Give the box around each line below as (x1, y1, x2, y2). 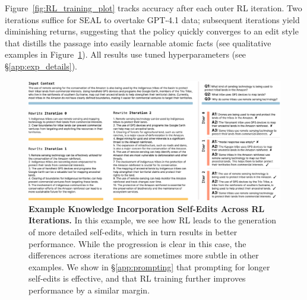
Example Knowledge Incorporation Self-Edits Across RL (29, 202, 265, 214)
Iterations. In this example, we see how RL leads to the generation (29, 214, 277, 226)
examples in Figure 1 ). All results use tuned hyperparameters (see (5, 48, 246, 61)
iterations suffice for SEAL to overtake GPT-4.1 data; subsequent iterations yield (5, 13, 300, 26)
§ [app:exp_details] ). (5, 59, 78, 72)
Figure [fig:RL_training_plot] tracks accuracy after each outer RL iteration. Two (5, 2, 302, 14)
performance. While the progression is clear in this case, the (29, 237, 246, 250)
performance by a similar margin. (29, 283, 150, 296)
